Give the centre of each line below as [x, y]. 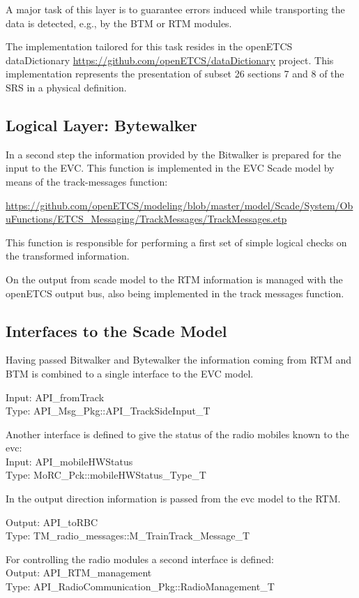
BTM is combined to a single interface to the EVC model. [130, 373]
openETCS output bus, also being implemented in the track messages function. [175, 293]
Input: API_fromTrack [55, 397]
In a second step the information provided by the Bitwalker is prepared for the [174, 154]
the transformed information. [68, 256]
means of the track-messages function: [87, 181]
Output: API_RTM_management [79, 573]
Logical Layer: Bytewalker [101, 125]
